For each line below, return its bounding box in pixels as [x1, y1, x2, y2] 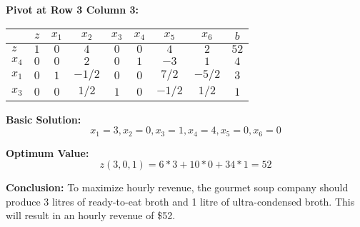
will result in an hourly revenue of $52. [6, 208, 176, 223]
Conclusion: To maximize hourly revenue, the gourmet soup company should [6, 180, 349, 195]
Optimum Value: [6, 145, 89, 160]
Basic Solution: [6, 111, 81, 126]
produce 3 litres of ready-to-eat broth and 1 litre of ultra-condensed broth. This [6, 193, 355, 208]
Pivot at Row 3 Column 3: [6, 2, 139, 16]
